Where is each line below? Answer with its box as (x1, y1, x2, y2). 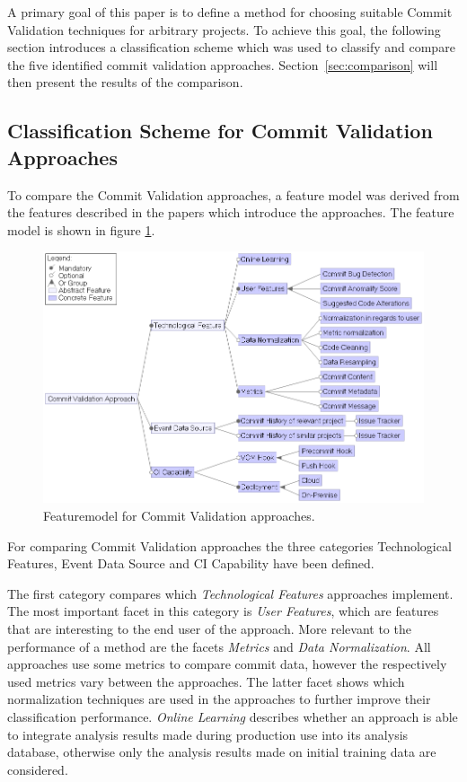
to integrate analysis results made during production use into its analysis (7, 725, 409, 743)
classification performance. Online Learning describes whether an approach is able (7, 707, 458, 725)
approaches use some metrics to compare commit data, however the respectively (7, 655, 447, 673)
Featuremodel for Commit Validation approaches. (43, 506, 315, 525)
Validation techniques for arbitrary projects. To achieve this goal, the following (7, 20, 441, 39)
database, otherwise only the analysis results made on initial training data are (7, 742, 436, 761)
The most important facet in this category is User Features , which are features (7, 602, 439, 620)
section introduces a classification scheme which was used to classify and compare (7, 38, 455, 57)
